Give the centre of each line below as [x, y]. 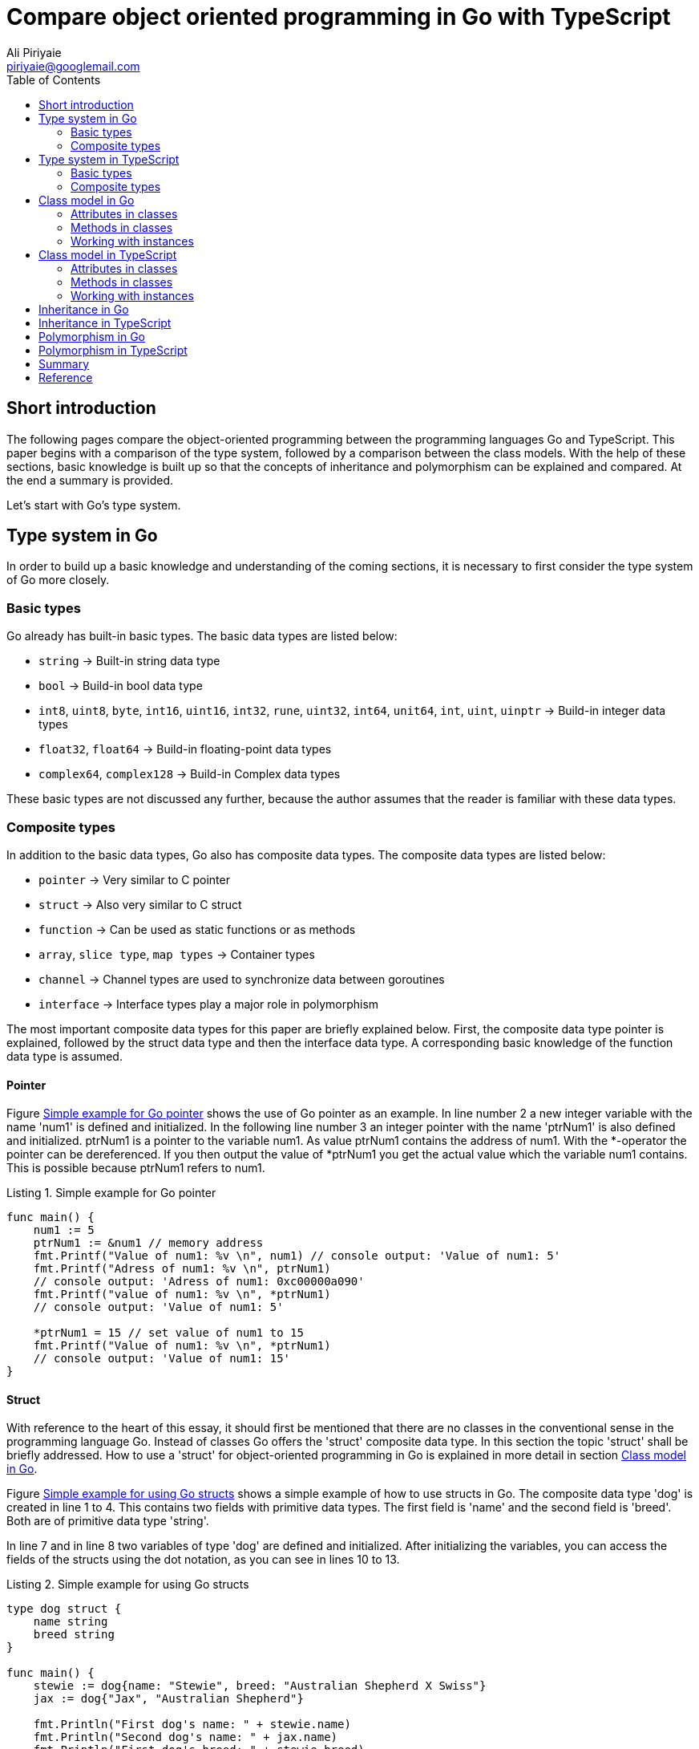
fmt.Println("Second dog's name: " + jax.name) [186, 1737]
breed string [74, 1635]
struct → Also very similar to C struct [140, 904]
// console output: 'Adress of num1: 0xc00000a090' [199, 1282]
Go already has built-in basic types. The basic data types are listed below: [202, 636]
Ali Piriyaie [34, 52]
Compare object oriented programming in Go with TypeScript [339, 17]
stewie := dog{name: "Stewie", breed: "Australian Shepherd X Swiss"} [260, 1686]
